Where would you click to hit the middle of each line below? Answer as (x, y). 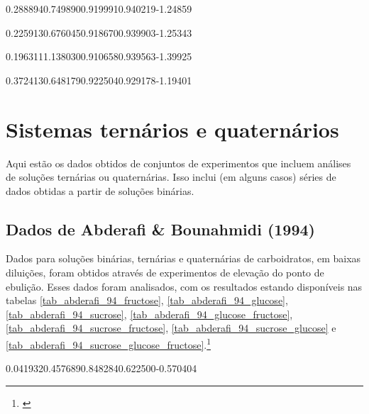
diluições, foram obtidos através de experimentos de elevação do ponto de (165, 273)
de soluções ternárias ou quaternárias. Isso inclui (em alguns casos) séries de (171, 177)
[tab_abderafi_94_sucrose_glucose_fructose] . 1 (109, 343)
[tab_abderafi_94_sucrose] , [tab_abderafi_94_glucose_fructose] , (149, 314)
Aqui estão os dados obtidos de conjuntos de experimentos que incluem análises (178, 163)
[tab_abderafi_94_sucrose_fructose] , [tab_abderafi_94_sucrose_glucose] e (171, 328)
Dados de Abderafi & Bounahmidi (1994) (160, 229)
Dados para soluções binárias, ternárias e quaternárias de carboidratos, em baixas (183, 258)
